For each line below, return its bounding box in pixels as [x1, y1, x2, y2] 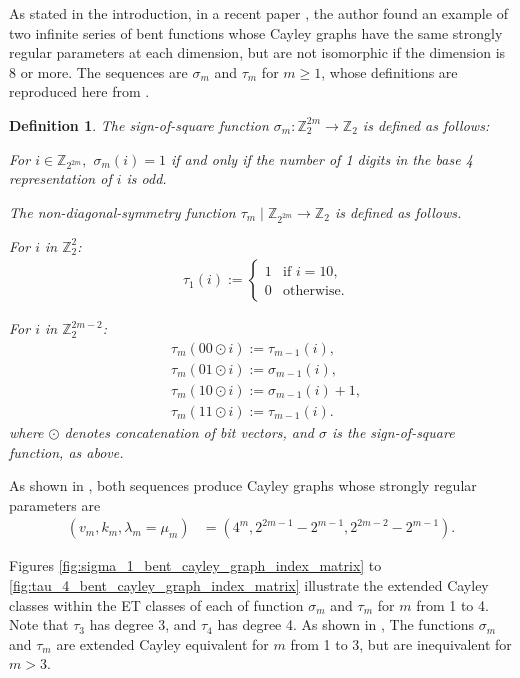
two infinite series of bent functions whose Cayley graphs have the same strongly [9, 22, 503, 43]
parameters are [9, 494, 101, 515]
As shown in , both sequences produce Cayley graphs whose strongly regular [9, 475, 477, 496]
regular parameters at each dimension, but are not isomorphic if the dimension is [9, 42, 506, 63]
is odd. [126, 168, 167, 189]
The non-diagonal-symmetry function [9, 201, 236, 222]
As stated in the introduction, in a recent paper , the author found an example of [9, 3, 508, 23]
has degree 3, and [89, 614, 197, 635]
